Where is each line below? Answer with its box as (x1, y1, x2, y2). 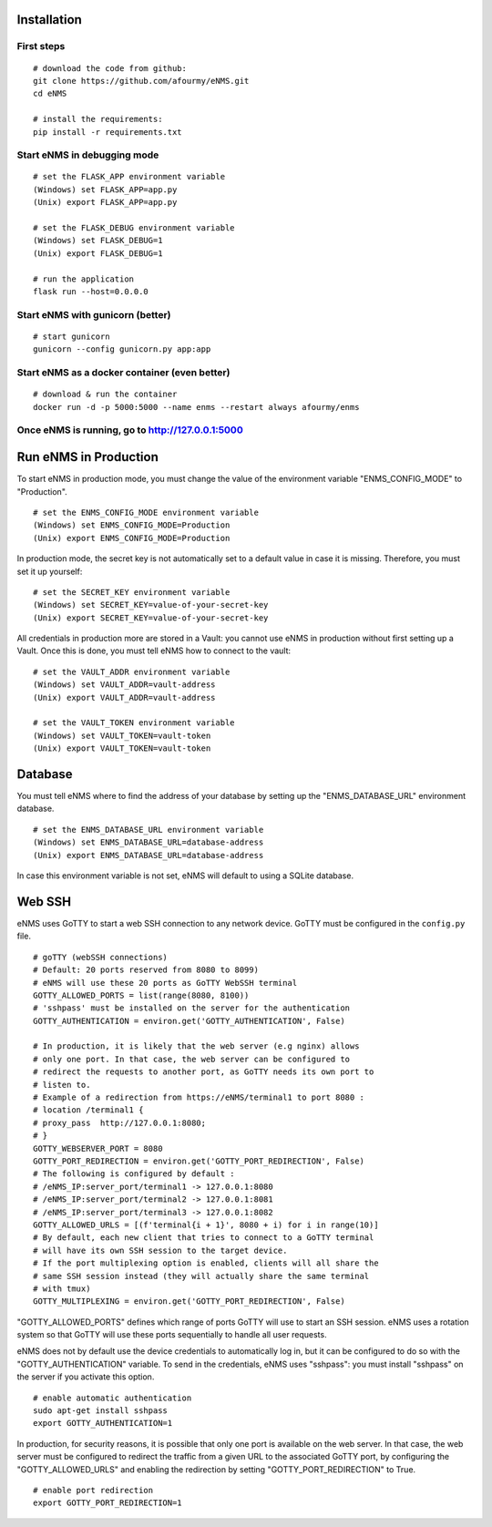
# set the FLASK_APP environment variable (33, 171, 226, 182)
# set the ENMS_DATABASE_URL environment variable (33, 825, 264, 835)
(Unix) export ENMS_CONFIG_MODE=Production (33, 533, 231, 543)
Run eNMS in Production (16, 449, 159, 465)
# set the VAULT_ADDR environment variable (33, 666, 231, 677)
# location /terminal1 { (33, 1105, 144, 1115)
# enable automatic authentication (33, 1392, 192, 1403)
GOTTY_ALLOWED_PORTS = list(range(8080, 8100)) (33, 989, 250, 1000)
